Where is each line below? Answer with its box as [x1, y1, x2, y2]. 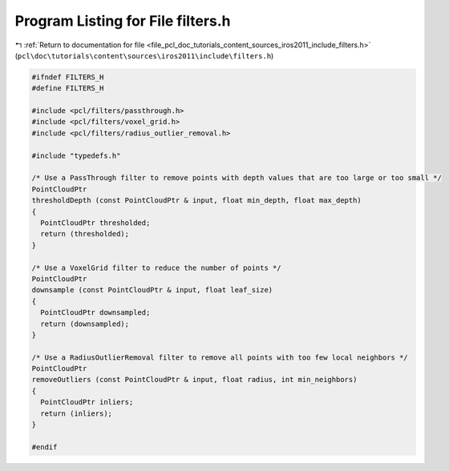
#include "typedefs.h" [31, 151, 121, 160]
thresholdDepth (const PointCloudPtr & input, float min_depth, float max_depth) [31, 196, 362, 205]
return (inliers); [40, 409, 112, 418]
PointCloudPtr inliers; [40, 397, 134, 407]
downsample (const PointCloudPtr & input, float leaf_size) [31, 285, 273, 295]
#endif [31, 442, 58, 452]
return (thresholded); [40, 229, 130, 239]
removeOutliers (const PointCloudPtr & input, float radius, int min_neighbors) [31, 375, 358, 384]
